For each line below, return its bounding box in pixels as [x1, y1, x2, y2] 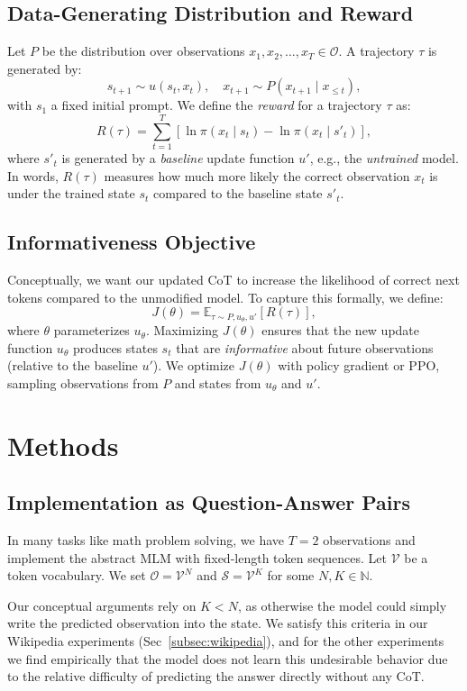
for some [267, 566, 315, 585]
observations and [323, 531, 416, 550]
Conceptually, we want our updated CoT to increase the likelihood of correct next [7, 270, 460, 289]
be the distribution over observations [41, 41, 245, 60]
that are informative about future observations [176, 338, 434, 357]
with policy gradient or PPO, [278, 356, 440, 375]
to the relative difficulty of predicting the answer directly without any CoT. [7, 667, 425, 686]
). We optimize [152, 356, 235, 375]
